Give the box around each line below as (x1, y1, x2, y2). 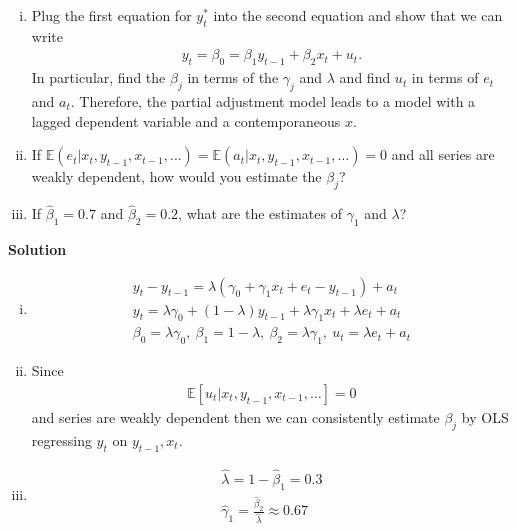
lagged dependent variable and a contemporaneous (31, 110, 341, 131)
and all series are (391, 144, 495, 165)
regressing (31, 429, 92, 450)
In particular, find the (31, 67, 166, 88)
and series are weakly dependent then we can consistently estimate (31, 406, 440, 427)
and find (339, 67, 391, 88)
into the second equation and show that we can (213, 5, 503, 25)
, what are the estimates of (178, 203, 342, 224)
